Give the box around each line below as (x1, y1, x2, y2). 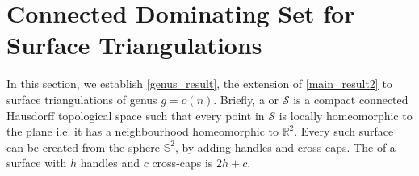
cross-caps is (152, 154, 213, 171)
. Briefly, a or (213, 90, 279, 107)
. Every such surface (294, 123, 394, 140)
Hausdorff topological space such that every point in (6, 107, 265, 124)
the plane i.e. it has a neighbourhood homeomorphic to (6, 123, 279, 140)
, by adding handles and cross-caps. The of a (174, 138, 396, 155)
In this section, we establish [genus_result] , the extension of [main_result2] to (6, 75, 392, 92)
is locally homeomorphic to (279, 107, 413, 124)
